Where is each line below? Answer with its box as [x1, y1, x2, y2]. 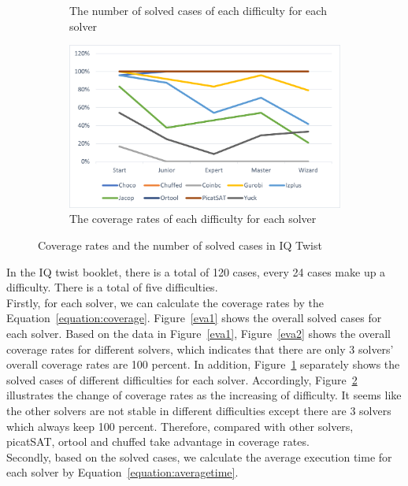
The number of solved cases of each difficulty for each [69, 2, 327, 18]
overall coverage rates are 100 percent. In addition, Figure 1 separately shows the [6, 356, 400, 373]
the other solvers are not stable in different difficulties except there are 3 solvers [6, 402, 391, 418]
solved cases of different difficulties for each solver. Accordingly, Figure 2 [6, 371, 358, 388]
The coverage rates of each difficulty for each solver [69, 210, 317, 227]
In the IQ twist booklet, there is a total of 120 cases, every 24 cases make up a [6, 263, 386, 280]
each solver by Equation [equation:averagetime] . [6, 464, 239, 480]
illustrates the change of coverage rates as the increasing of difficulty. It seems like [6, 387, 402, 403]
